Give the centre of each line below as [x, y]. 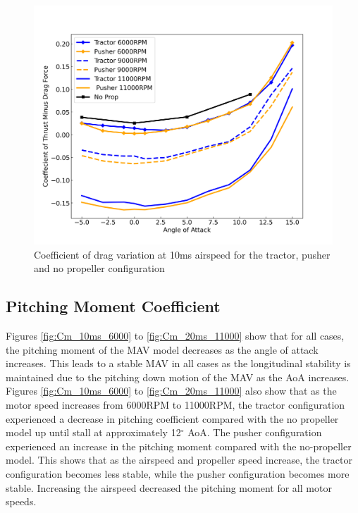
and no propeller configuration [99, 268]
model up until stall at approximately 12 [93, 432]
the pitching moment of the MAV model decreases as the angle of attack [162, 349]
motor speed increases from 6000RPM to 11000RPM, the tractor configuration [175, 405]
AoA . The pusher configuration [255, 432]
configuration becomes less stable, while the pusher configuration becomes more [178, 474]
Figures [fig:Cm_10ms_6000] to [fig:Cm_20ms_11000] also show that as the [171, 391]
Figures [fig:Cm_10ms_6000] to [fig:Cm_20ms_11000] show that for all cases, [175, 336]
